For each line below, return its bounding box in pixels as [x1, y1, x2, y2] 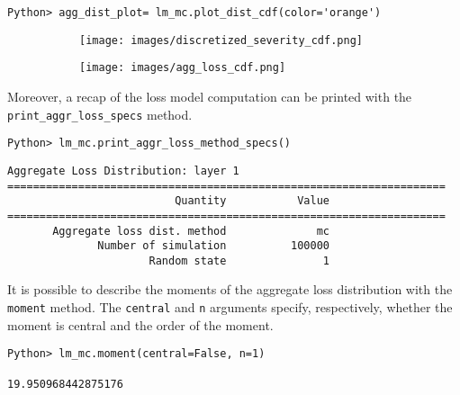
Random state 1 [149, 254, 329, 267]
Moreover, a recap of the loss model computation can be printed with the [7, 86, 412, 105]
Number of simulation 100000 [97, 239, 329, 253]
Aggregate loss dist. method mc [52, 224, 329, 238]
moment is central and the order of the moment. [7, 315, 274, 334]
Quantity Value [175, 194, 329, 208]
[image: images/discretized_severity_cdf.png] [79, 33, 363, 47]
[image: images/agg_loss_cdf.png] [79, 61, 286, 75]
